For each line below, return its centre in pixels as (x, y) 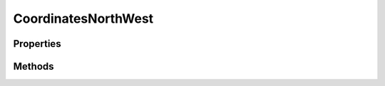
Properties (37, 44)
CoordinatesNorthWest (83, 18)
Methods (34, 66)
